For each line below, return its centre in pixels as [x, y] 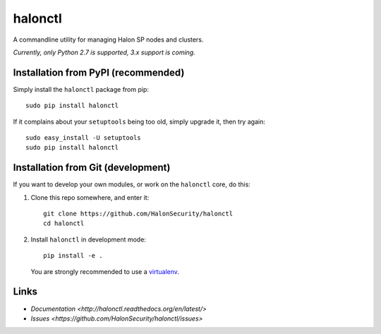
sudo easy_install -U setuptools [83, 138]
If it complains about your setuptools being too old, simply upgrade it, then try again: [139, 121]
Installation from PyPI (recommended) [99, 72]
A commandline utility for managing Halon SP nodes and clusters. [108, 40]
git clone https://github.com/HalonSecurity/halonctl [138, 214]
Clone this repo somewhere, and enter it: [90, 197]
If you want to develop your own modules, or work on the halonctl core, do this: [132, 184]
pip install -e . [73, 256]
